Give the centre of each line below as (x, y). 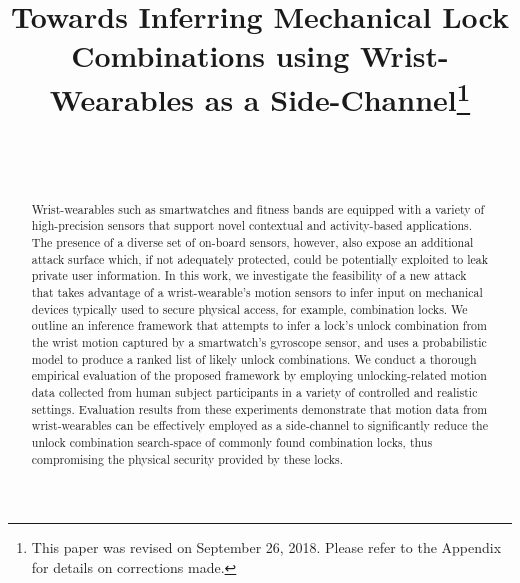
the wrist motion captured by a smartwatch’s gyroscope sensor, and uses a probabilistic (259, 342)
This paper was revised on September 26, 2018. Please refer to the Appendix (266, 547)
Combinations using (210, 55)
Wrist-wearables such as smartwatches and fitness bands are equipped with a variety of (258, 208)
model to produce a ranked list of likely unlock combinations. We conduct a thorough (254, 358)
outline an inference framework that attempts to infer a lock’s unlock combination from (259, 325)
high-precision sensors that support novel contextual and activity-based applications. (252, 225)
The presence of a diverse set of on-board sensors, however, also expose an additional (252, 242)
